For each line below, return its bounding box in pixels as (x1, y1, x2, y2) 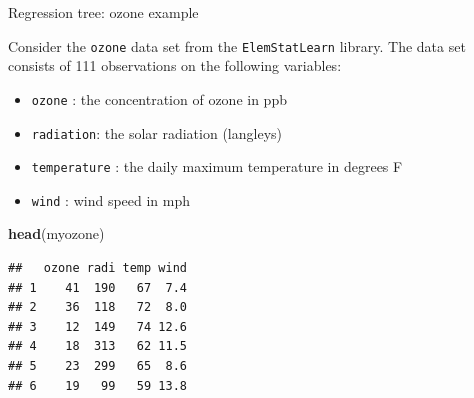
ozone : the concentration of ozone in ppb (31, 88, 287, 109)
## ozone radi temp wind (8, 261, 187, 276)
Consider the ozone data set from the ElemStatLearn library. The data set (8, 35, 466, 56)
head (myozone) (8, 223, 105, 244)
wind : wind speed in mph (31, 189, 191, 210)
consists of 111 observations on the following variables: (8, 55, 342, 76)
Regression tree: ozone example (8, 2, 199, 22)
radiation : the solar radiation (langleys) (31, 122, 282, 143)
